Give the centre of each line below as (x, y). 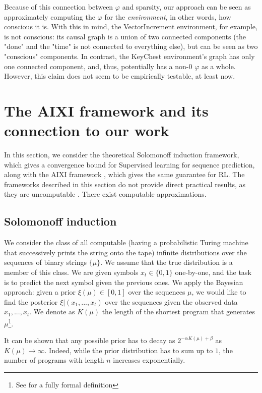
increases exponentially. (149, 360)
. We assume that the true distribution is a (167, 262)
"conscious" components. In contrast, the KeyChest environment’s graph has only (129, 56)
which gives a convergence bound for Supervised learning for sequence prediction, (129, 164)
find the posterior (31, 301)
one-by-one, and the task (213, 272)
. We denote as (52, 312)
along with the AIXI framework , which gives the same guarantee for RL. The (124, 174)
